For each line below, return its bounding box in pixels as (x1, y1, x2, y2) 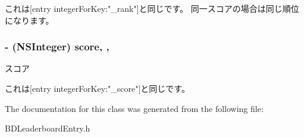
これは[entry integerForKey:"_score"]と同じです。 (5, 82, 190, 94)
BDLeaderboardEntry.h (5, 122, 90, 134)
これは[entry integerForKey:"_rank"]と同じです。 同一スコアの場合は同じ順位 (5, 2, 299, 14)
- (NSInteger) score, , (5, 39, 109, 54)
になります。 (5, 14, 54, 26)
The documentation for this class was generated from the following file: (5, 102, 264, 114)
